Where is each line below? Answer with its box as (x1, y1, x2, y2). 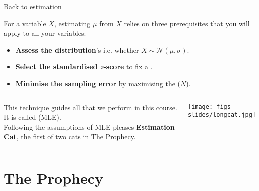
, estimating (54, 18, 91, 28)
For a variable (4, 18, 46, 28)
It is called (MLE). (4, 112, 61, 122)
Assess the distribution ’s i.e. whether (15, 44, 139, 55)
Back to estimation (4, 1, 62, 11)
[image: (187, 103, 213, 110)
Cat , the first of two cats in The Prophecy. (4, 131, 136, 142)
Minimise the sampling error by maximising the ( (15, 78, 181, 88)
